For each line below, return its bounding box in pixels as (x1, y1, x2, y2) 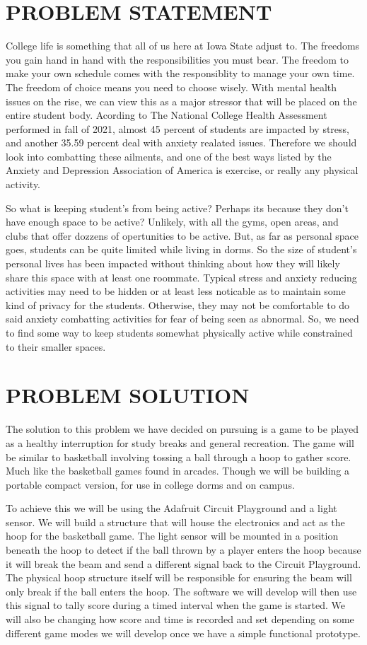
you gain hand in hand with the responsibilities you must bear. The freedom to (6, 52, 349, 66)
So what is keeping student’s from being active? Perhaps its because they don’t (6, 200, 349, 215)
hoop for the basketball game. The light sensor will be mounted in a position (6, 528, 339, 543)
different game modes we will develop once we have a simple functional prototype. (6, 625, 361, 640)
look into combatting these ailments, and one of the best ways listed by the (6, 149, 332, 163)
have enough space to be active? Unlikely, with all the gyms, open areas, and (6, 214, 339, 229)
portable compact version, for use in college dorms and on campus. (6, 477, 295, 492)
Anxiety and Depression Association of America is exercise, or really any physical (6, 163, 359, 178)
